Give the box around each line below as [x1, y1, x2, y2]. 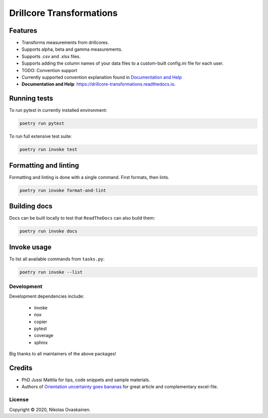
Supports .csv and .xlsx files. [21, 53, 81, 59]
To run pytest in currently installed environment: [9, 107, 108, 113]
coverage [34, 333, 54, 338]
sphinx [34, 339, 48, 345]
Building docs [9, 202, 53, 211]
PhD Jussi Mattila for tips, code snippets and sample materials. [21, 377, 150, 383]
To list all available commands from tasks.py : [9, 256, 105, 262]
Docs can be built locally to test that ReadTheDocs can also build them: [9, 215, 155, 221]
